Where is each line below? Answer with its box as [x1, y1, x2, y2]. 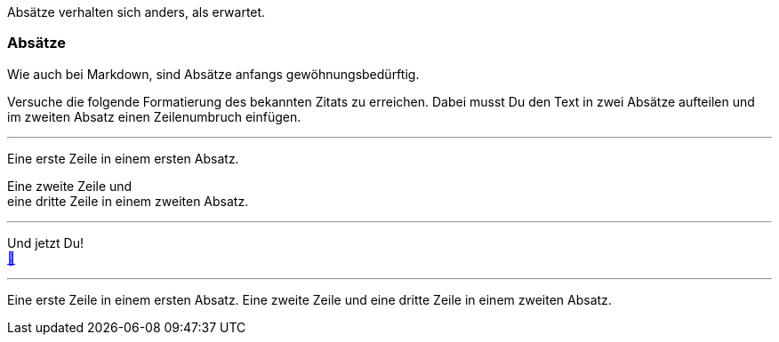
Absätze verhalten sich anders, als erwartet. [7, 4, 266, 20]
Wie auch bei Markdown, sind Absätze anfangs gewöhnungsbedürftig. [7, 66, 420, 82]
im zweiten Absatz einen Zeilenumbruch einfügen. [7, 108, 301, 124]
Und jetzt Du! [7, 235, 84, 251]
